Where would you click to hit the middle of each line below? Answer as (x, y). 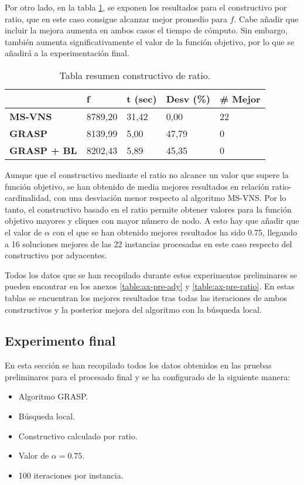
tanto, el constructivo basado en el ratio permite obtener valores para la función (148, 209)
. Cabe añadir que (266, 18)
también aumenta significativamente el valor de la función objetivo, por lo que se (150, 41)
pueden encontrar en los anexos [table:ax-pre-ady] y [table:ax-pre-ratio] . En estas (150, 286)
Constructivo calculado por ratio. (78, 436)
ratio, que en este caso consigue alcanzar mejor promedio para (116, 18)
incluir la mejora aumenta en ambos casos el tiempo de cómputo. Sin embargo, (146, 30)
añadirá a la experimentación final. (67, 53)
